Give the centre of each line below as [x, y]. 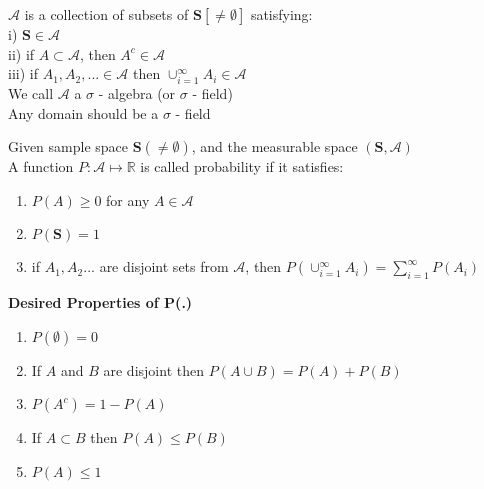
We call [31, 92]
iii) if [23, 73]
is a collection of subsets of [106, 14]
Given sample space [68, 146]
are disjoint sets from [164, 266]
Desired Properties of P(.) [100, 302]
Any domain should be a [83, 112]
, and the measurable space [274, 146]
